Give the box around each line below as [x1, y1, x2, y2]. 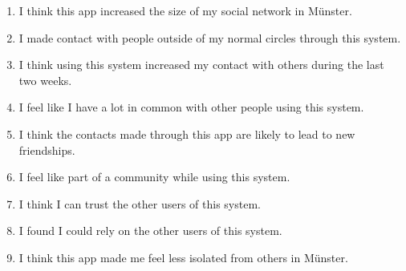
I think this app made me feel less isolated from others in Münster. [18, 249, 348, 265]
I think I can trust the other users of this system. [18, 195, 261, 212]
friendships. [18, 141, 75, 158]
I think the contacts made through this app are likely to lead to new [18, 125, 355, 142]
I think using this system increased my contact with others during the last [18, 56, 384, 73]
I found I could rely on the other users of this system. [18, 222, 282, 239]
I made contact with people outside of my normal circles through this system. [18, 29, 401, 46]
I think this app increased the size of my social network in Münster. [18, 2, 352, 18]
